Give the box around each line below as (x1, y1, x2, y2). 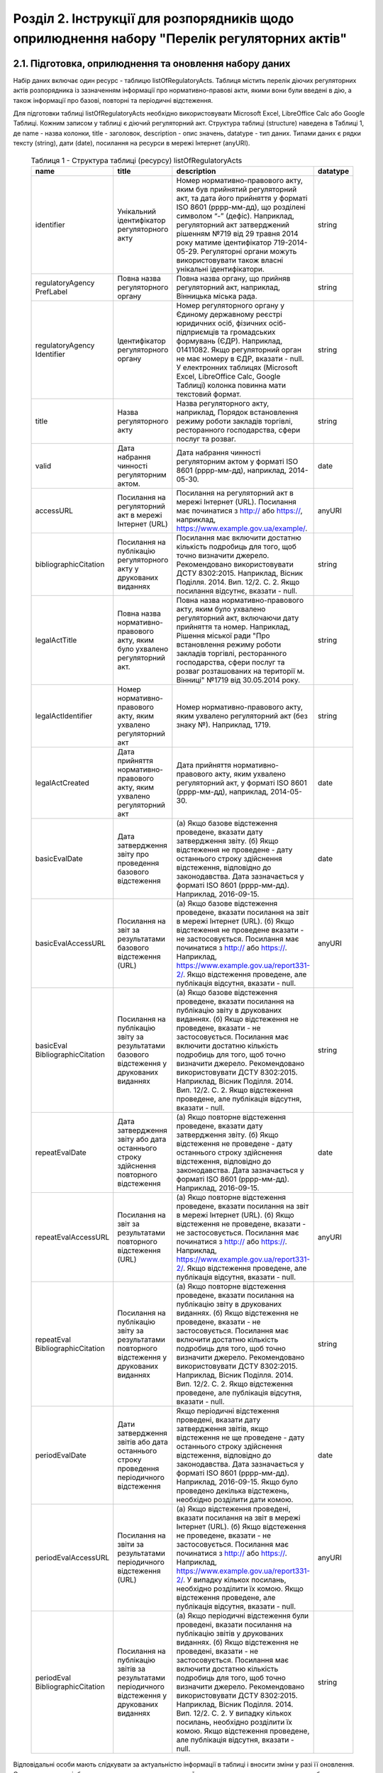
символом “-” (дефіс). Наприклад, (176, 211, 294, 221)
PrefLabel (35, 287, 67, 296)
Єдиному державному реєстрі (176, 309, 283, 319)
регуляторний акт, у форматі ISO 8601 (176, 777, 308, 787)
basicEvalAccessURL (35, 938, 106, 948)
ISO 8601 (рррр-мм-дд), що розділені (176, 202, 306, 212)
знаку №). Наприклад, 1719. (176, 720, 271, 730)
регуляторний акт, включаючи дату (176, 613, 299, 623)
